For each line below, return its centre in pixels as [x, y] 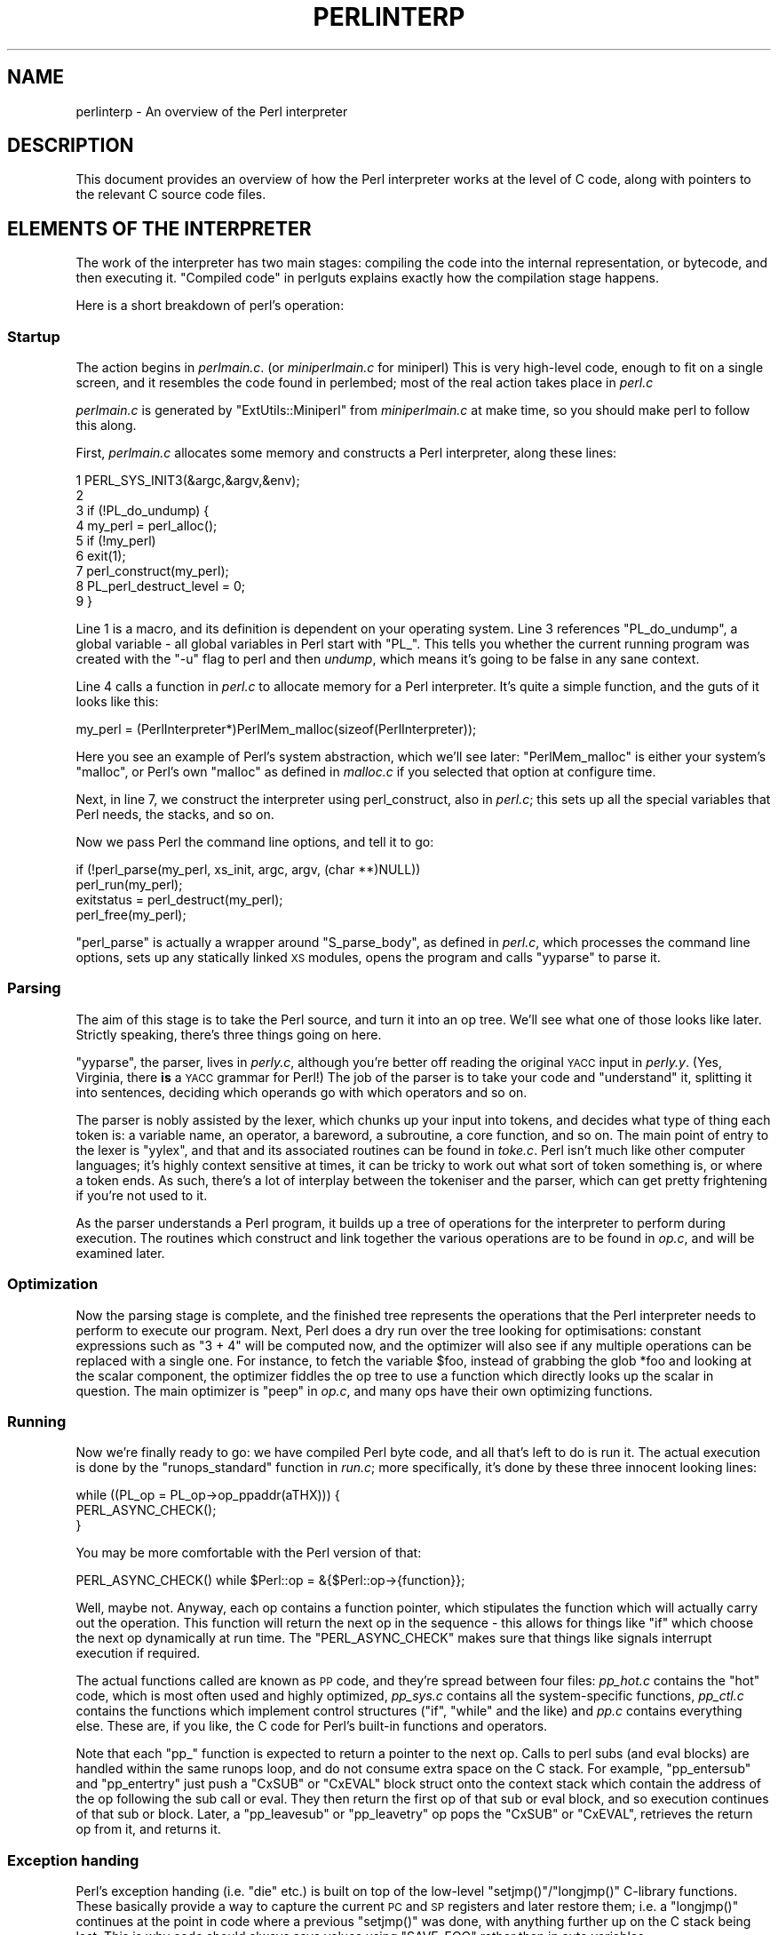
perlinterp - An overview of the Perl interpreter [212, 111]
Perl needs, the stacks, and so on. [175, 815]
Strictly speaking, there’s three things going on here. [229, 1034]
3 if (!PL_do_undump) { [143, 511]
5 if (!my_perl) [116, 541]
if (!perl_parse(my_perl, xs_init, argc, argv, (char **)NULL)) [248, 870]
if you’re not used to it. [142, 1195]
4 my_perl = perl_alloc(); [147, 526]
